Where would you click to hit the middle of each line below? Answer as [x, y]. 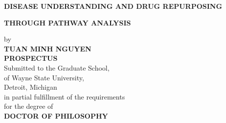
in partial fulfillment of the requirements [65, 96]
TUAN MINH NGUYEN [48, 48]
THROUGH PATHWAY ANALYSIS [68, 22]
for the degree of [29, 106]
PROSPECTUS [31, 58]
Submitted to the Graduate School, [57, 67]
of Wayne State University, [44, 77]
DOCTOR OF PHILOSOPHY [56, 115]
